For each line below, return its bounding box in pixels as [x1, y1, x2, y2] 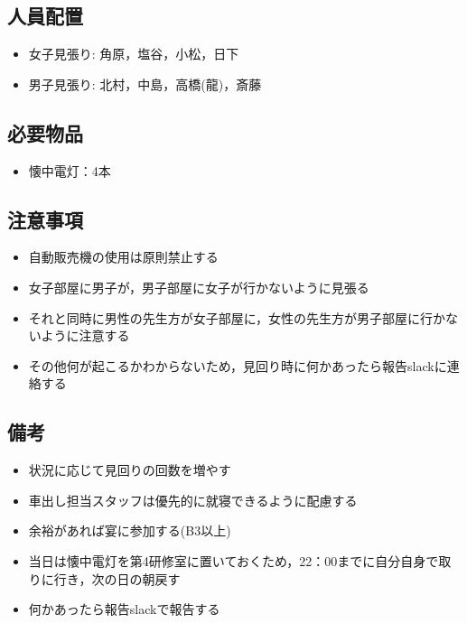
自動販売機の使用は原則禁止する [28, 247, 219, 266]
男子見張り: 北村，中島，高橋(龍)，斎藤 [28, 74, 262, 93]
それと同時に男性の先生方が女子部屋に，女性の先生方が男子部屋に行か [28, 308, 446, 327]
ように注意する [41, 326, 130, 345]
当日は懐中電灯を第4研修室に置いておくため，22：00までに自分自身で [28, 551, 439, 570]
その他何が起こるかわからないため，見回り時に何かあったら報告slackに [28, 356, 447, 375]
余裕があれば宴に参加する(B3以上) [28, 521, 231, 540]
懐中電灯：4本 [28, 161, 111, 180]
